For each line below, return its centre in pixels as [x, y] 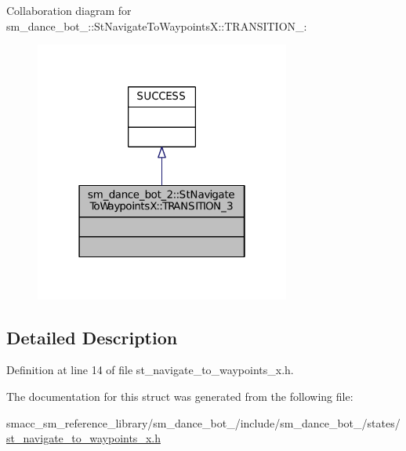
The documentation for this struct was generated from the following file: [180, 396]
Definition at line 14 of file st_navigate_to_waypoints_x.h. [150, 370]
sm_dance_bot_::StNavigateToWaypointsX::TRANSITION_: [157, 25]
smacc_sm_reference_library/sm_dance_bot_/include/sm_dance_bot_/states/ [203, 422]
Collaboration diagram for [69, 10]
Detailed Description [92, 337]
